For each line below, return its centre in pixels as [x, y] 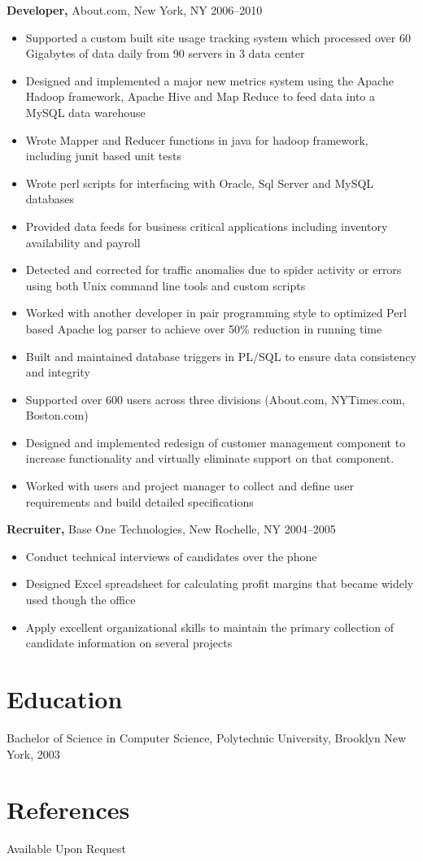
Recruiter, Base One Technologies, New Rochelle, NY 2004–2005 [171, 529]
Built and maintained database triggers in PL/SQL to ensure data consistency [221, 356]
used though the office [81, 600]
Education [65, 699]
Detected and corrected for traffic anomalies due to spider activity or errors [214, 270]
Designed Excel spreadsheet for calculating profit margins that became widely [220, 583]
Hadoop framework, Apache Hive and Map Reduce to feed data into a [201, 96]
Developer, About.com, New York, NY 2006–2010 [135, 10]
